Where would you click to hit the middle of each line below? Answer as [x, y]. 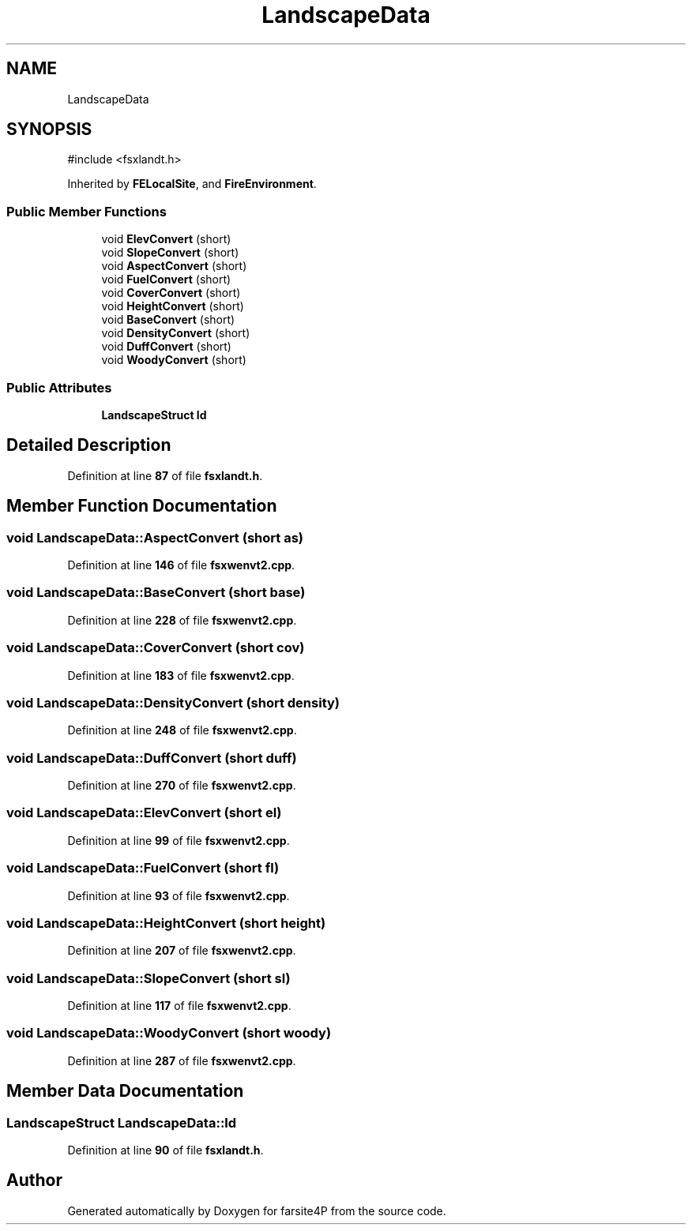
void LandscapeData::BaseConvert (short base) [156, 593]
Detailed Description [89, 445]
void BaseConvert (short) [168, 320]
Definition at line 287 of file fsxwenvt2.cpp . [182, 1060]
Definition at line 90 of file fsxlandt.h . [165, 1150]
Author [34, 1180]
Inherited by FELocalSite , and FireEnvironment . [192, 184]
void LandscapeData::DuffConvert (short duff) [152, 758]
